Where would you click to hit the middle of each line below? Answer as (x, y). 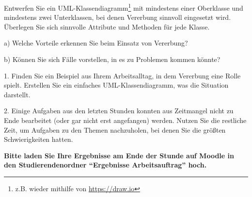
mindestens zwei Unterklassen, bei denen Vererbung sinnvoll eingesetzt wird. (118, 17)
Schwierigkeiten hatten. (39, 139)
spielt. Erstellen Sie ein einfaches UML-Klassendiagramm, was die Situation (116, 85)
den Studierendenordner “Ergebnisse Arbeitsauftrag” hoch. (105, 165)
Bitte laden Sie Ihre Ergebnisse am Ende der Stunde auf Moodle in (119, 155)
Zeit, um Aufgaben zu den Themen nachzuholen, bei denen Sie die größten (115, 129)
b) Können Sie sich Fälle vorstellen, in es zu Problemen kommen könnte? (112, 59)
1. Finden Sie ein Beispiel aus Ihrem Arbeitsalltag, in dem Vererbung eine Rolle (122, 75)
